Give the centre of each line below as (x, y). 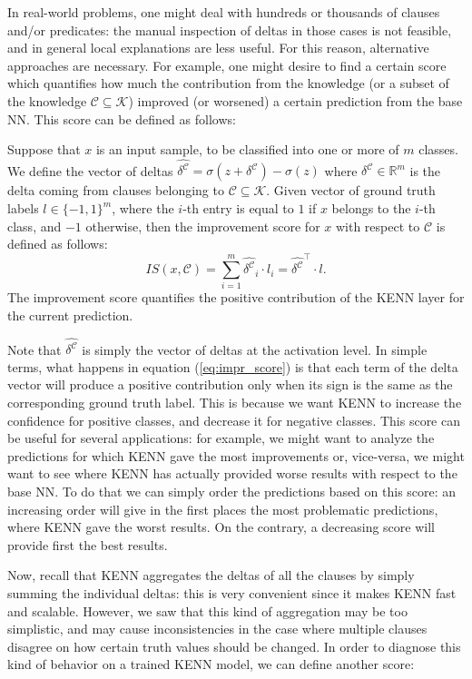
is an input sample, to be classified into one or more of (247, 149)
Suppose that (44, 149)
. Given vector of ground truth (351, 190)
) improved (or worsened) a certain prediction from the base (295, 100)
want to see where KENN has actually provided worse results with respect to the (232, 473)
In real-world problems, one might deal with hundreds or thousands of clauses (224, 12)
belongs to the (371, 208)
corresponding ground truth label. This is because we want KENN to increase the (235, 403)
